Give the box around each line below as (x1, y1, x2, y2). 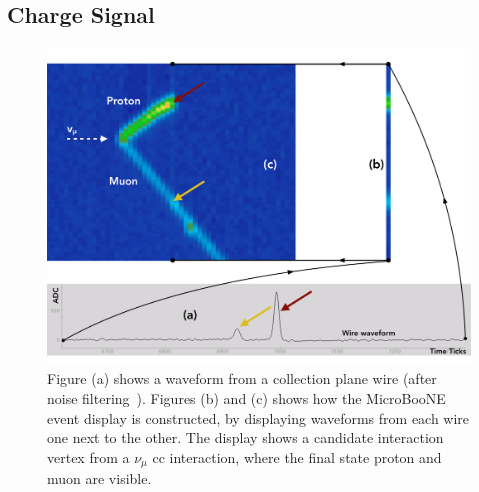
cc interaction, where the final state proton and (152, 446, 442, 467)
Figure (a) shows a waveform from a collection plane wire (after (47, 368, 437, 389)
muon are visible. (47, 468, 152, 489)
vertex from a (47, 446, 130, 467)
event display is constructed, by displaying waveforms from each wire (47, 407, 470, 428)
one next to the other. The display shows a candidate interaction (47, 427, 444, 448)
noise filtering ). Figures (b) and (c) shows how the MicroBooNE (47, 387, 446, 408)
